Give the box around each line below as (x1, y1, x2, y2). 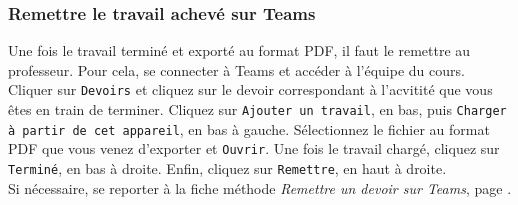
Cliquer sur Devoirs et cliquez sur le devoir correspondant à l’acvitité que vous (8, 79, 493, 100)
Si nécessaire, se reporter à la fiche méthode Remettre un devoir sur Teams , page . (8, 177, 512, 198)
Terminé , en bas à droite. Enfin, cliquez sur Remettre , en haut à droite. (8, 158, 447, 179)
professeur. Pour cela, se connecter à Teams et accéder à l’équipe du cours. (8, 59, 465, 80)
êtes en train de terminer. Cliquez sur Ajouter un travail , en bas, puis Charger (8, 99, 507, 120)
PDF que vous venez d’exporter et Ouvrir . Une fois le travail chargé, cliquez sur (8, 138, 500, 159)
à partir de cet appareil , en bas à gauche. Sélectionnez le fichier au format (8, 118, 490, 139)
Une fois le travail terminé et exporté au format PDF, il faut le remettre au (8, 40, 471, 61)
